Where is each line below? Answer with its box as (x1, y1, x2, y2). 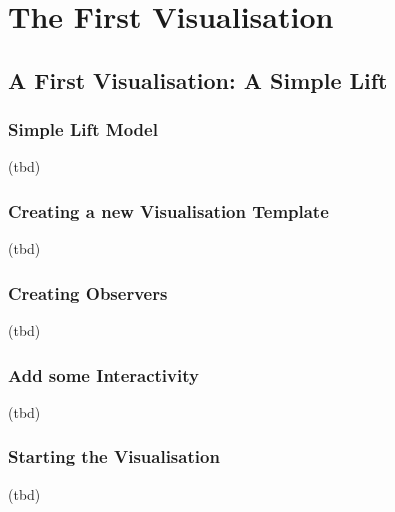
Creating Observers (8, 280, 168, 305)
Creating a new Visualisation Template (8, 198, 329, 223)
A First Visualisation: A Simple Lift (8, 64, 388, 95)
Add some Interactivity (8, 362, 199, 387)
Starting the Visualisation (8, 444, 220, 469)
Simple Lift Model (8, 117, 158, 142)
